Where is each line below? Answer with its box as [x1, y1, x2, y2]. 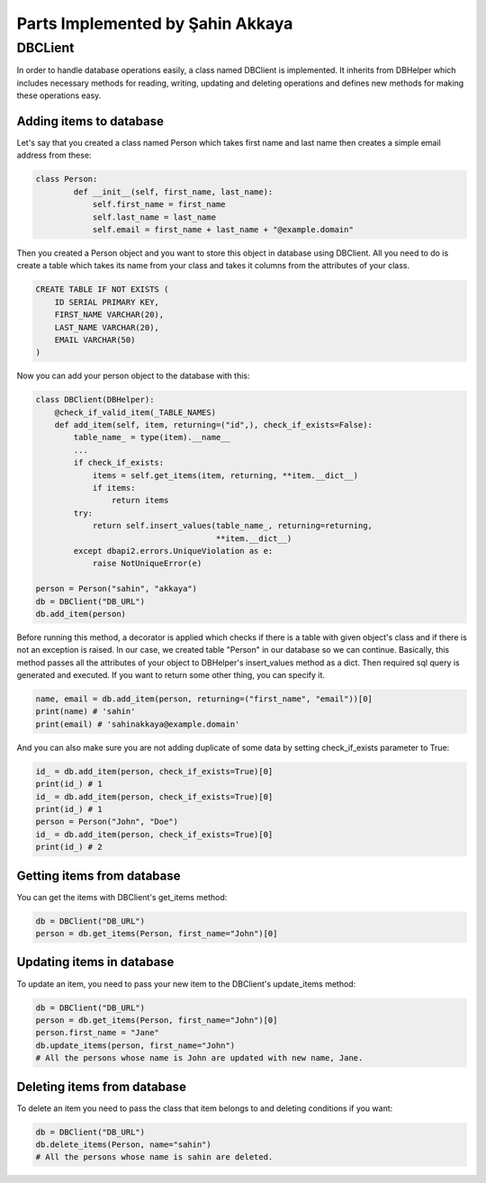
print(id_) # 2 [35, 842, 103, 853]
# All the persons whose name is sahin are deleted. [35, 1152, 274, 1162]
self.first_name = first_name [92, 199, 226, 210]
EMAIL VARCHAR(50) [54, 334, 136, 345]
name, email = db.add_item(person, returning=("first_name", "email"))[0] [35, 694, 373, 704]
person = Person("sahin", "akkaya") [35, 583, 198, 594]
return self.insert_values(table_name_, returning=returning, [92, 520, 373, 531]
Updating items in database [16, 954, 175, 970]
